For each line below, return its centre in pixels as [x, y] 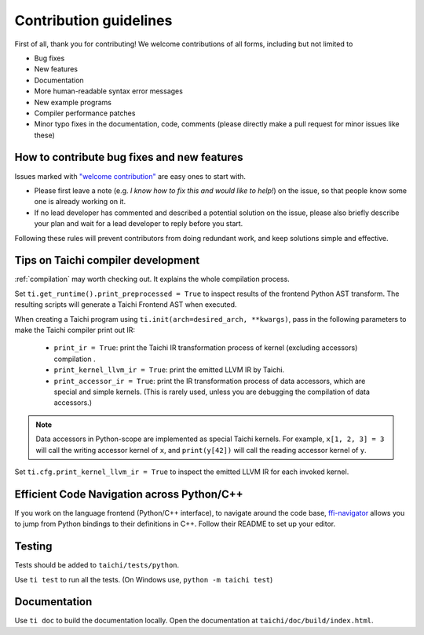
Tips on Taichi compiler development [107, 260]
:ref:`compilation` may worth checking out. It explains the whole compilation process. [152, 279]
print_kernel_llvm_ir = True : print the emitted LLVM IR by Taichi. [169, 370]
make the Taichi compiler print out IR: [75, 330]
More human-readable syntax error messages [109, 91]
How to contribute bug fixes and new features [129, 157]
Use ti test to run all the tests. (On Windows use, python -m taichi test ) [144, 579]
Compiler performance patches [85, 113]
